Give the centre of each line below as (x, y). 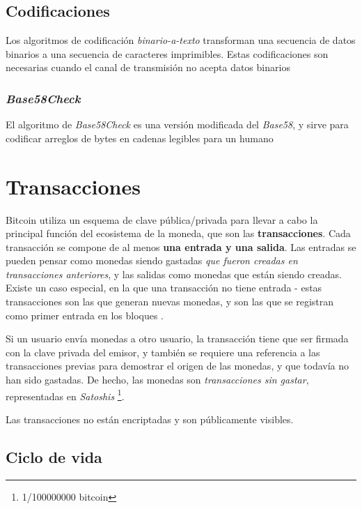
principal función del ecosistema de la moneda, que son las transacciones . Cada (178, 233)
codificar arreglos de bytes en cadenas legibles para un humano (140, 138)
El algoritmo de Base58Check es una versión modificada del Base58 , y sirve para (177, 124)
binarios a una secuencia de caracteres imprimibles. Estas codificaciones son (167, 53)
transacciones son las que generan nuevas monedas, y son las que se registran (170, 302)
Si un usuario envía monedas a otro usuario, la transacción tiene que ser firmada (177, 339)
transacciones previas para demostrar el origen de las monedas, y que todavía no (178, 366)
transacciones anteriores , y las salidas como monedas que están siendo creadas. (174, 274)
